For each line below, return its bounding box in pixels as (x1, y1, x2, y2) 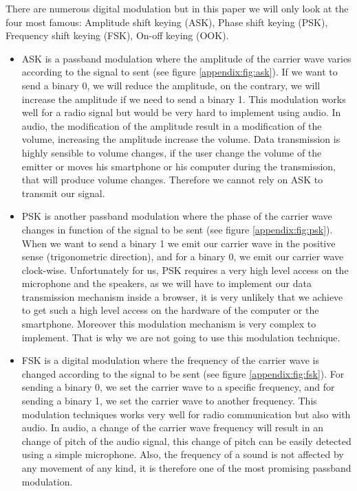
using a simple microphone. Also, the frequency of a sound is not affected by (21, 447, 344, 461)
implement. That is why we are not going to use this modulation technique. (21, 330, 340, 344)
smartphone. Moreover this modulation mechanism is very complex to (21, 317, 316, 331)
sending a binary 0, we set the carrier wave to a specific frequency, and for (21, 380, 335, 394)
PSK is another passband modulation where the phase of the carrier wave (21, 209, 332, 223)
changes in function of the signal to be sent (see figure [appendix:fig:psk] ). (21, 222, 333, 236)
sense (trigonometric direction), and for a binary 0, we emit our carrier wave (21, 249, 344, 264)
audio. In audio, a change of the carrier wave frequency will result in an (21, 420, 323, 435)
